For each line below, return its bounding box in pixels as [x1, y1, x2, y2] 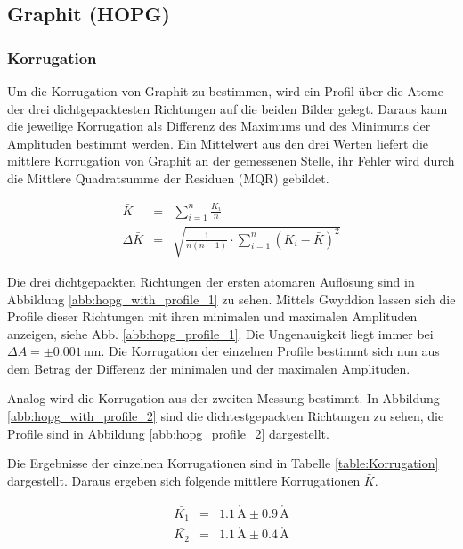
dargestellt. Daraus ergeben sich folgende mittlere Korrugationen [7, 471, 361, 489]
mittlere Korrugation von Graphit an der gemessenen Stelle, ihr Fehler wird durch [7, 151, 455, 170]
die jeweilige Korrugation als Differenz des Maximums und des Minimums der [7, 117, 431, 135]
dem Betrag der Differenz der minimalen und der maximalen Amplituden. [7, 359, 410, 377]
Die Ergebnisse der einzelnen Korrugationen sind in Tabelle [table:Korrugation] [7, 454, 439, 472]
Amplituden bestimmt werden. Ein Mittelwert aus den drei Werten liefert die [7, 133, 429, 152]
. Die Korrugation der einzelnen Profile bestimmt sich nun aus [101, 342, 440, 360]
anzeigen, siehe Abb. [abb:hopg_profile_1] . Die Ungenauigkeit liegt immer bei [7, 324, 434, 343]
